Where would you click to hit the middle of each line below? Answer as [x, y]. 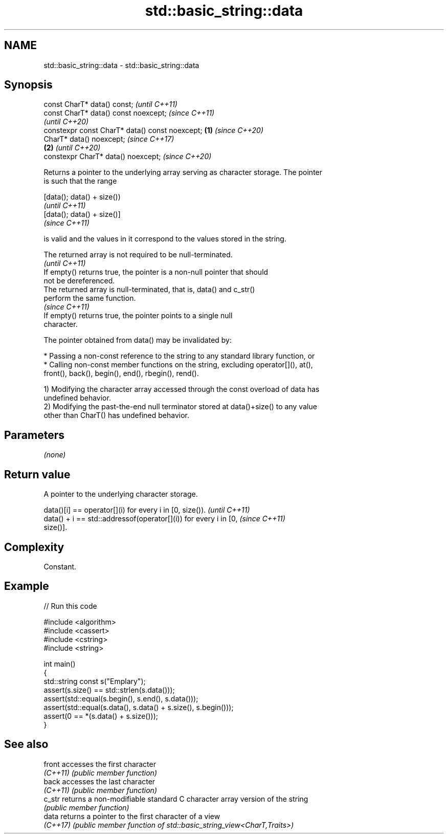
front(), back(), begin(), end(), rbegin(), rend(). [121, 373]
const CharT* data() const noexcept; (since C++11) [129, 113]
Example [27, 586]
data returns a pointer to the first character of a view [132, 816]
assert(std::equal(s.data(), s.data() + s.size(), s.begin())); [139, 707]
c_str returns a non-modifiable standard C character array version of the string [176, 799]
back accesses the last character [99, 781]
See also [26, 744]
